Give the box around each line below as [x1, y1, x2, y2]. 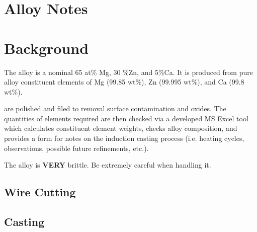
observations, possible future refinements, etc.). [4, 142, 149, 153]
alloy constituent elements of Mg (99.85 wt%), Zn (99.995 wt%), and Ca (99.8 [4, 76, 244, 87]
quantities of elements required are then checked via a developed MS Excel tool [4, 113, 248, 123]
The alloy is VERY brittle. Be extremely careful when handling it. [4, 160, 211, 170]
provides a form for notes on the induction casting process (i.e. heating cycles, [4, 133, 244, 143]
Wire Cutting [4, 184, 76, 200]
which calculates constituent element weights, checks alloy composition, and [4, 123, 237, 133]
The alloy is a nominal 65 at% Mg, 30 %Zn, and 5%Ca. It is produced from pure [4, 66, 253, 77]
